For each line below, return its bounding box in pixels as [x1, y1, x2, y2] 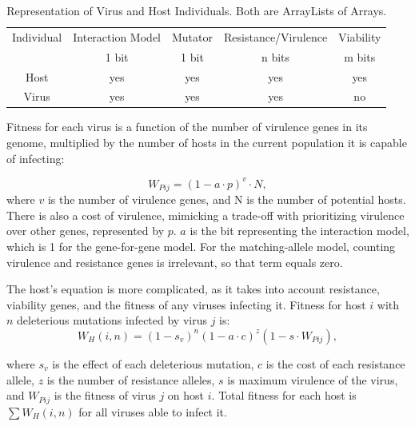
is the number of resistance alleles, [46, 371, 215, 388]
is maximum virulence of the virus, [227, 371, 398, 388]
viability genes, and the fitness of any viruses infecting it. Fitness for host [6, 296, 366, 313]
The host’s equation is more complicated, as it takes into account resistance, [6, 281, 380, 297]
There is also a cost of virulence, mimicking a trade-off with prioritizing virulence [6, 206, 405, 223]
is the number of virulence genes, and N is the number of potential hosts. [47, 191, 406, 208]
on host [167, 387, 205, 404]
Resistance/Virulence [224, 28, 328, 45]
